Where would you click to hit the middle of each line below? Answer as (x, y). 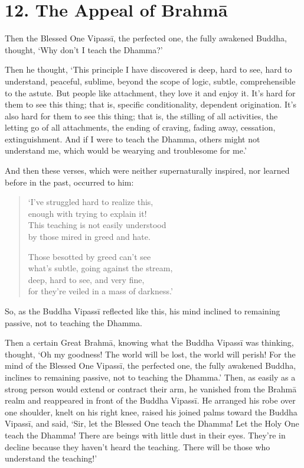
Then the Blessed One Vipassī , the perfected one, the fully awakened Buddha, (146, 38)
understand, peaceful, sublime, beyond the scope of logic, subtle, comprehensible (150, 81)
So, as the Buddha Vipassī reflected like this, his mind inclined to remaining (143, 311)
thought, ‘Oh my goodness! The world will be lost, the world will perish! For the (150, 354)
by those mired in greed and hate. (89, 237)
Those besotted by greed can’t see (89, 256)
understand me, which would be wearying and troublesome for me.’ (126, 150)
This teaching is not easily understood (97, 225)
